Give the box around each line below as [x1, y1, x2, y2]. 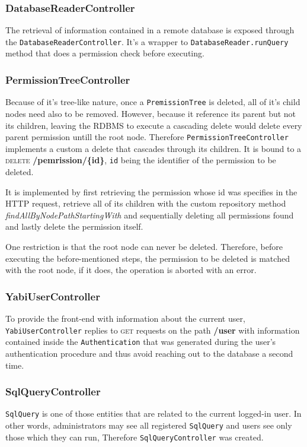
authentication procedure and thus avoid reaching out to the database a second [5, 347, 293, 359]
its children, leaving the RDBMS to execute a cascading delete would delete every [5, 119, 302, 131]
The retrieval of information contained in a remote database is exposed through [5, 24, 295, 36]
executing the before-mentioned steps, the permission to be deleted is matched [5, 252, 290, 264]
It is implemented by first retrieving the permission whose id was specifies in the [5, 185, 298, 198]
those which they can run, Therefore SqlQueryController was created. [5, 430, 264, 443]
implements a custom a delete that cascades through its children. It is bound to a [5, 142, 302, 154]
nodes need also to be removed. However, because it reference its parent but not [5, 107, 296, 119]
